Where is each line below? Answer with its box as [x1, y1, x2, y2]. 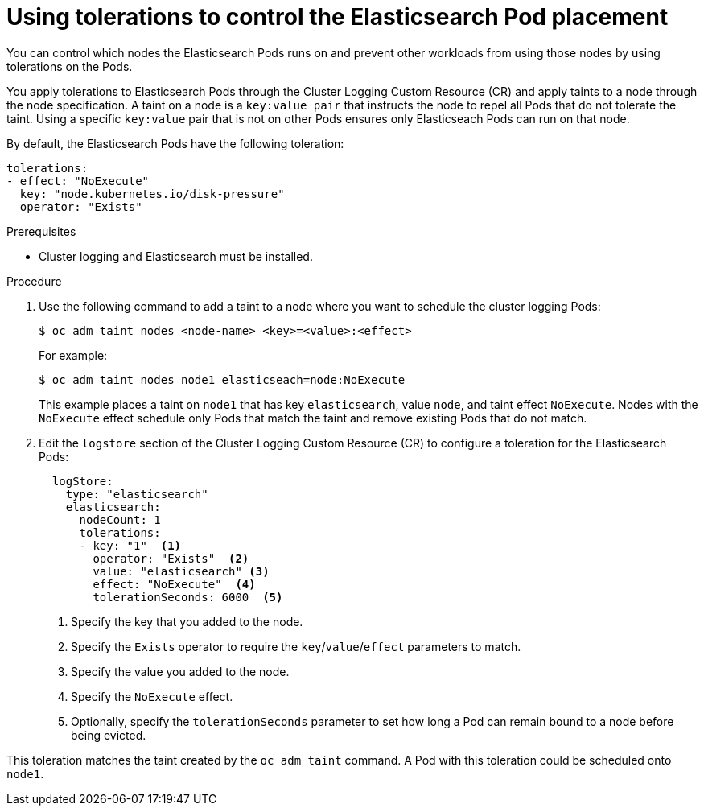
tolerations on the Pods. [6, 59, 133, 73]
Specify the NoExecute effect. [71, 689, 233, 703]
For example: [39, 348, 108, 362]
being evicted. [71, 728, 146, 742]
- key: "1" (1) [79, 538, 182, 552]
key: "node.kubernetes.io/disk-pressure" [19, 187, 285, 200]
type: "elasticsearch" [65, 487, 208, 501]
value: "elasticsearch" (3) [93, 564, 270, 578]
